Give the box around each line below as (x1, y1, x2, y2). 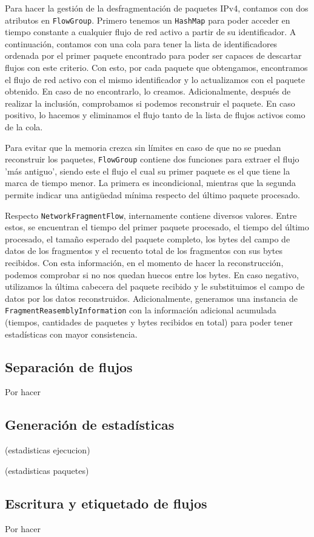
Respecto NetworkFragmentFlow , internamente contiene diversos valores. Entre (5, 208, 297, 221)
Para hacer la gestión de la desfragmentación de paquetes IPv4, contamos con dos (5, 2, 309, 14)
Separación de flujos (5, 357, 133, 376)
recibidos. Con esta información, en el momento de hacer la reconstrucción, (5, 256, 284, 269)
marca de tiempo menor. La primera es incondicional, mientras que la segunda (5, 176, 296, 189)
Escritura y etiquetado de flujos (5, 493, 207, 512)
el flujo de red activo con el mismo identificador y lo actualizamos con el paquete (5, 73, 305, 85)
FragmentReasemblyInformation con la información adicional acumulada (5, 304, 276, 316)
